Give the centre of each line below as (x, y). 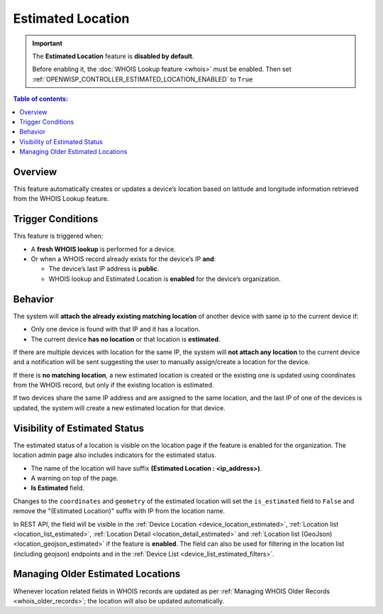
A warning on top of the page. (74, 478)
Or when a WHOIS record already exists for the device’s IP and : (123, 259)
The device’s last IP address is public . (104, 269)
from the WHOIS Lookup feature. (61, 199)
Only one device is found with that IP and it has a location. (116, 329)
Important (48, 43)
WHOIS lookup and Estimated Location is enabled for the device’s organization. (165, 279)
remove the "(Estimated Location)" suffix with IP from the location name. (119, 511)
